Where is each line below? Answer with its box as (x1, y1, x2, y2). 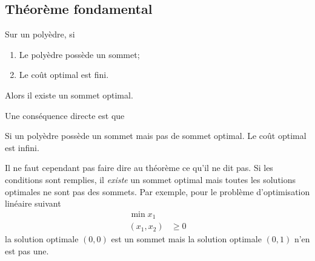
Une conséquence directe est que (5, 109, 125, 121)
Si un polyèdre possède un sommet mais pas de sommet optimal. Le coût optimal (5, 129, 307, 142)
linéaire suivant (5, 197, 61, 210)
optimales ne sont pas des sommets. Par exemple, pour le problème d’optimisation (5, 185, 310, 198)
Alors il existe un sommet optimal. (5, 88, 133, 101)
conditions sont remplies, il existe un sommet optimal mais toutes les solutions (5, 173, 296, 185)
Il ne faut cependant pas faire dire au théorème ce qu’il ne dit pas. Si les (5, 161, 273, 174)
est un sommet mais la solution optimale (111, 233, 262, 245)
